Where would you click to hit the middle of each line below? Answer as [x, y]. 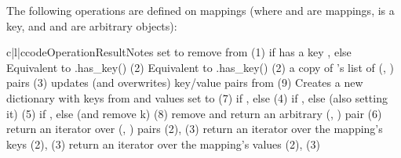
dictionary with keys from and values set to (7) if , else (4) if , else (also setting [197, 97]
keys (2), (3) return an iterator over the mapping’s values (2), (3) [163, 144]
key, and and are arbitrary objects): [92, 25]
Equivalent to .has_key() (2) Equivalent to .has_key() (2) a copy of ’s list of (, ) [200, 67]
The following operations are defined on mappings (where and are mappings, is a [200, 10]
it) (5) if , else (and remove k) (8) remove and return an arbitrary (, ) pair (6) [194, 113]
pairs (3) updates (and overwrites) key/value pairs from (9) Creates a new [185, 83]
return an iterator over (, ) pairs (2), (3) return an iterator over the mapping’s [195, 129]
